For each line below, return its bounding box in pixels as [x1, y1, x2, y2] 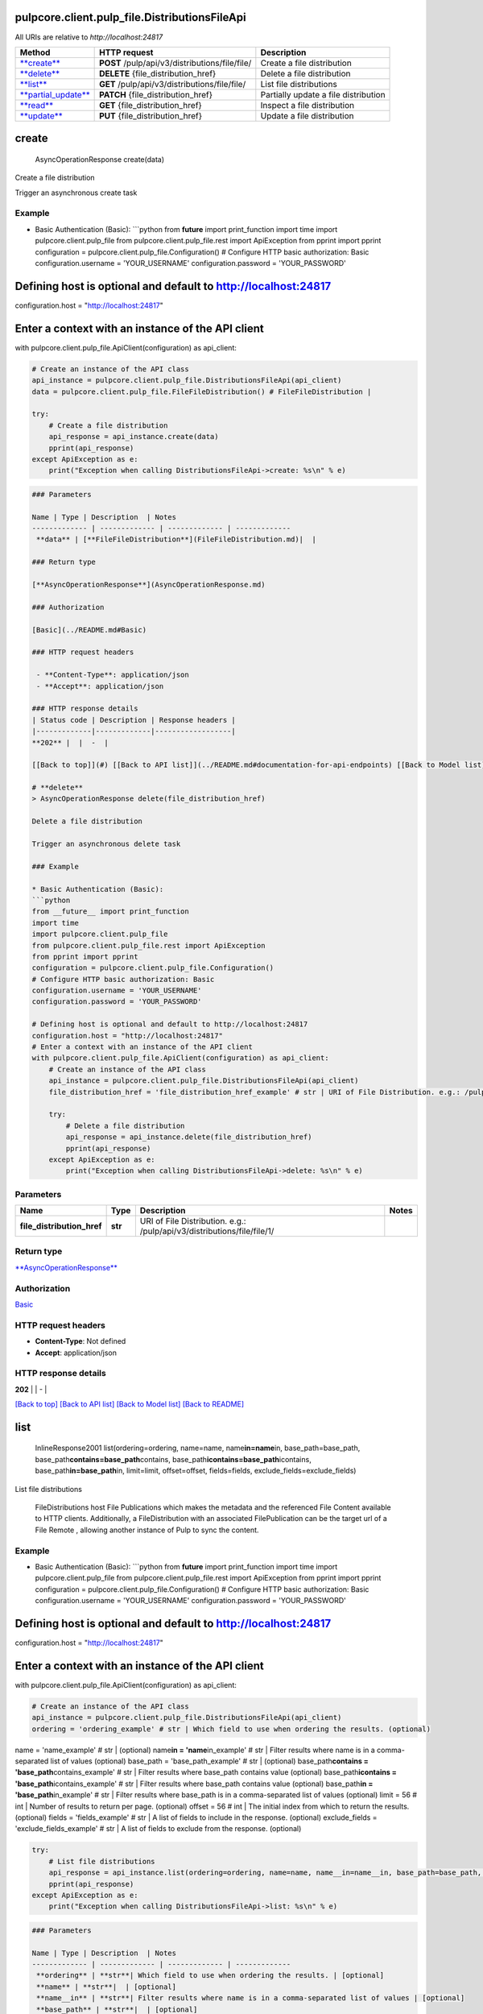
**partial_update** [19, 89, 90, 100]
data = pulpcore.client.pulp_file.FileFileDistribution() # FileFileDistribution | [31, 387, 372, 396]
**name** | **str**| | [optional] [36, 1982, 177, 1991]
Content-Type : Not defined [35, 1336, 126, 1346]
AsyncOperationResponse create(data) [35, 154, 165, 164]
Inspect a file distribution [260, 99, 354, 110]
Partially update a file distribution [260, 89, 386, 100]
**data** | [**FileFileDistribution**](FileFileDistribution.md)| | [36, 535, 317, 544]
